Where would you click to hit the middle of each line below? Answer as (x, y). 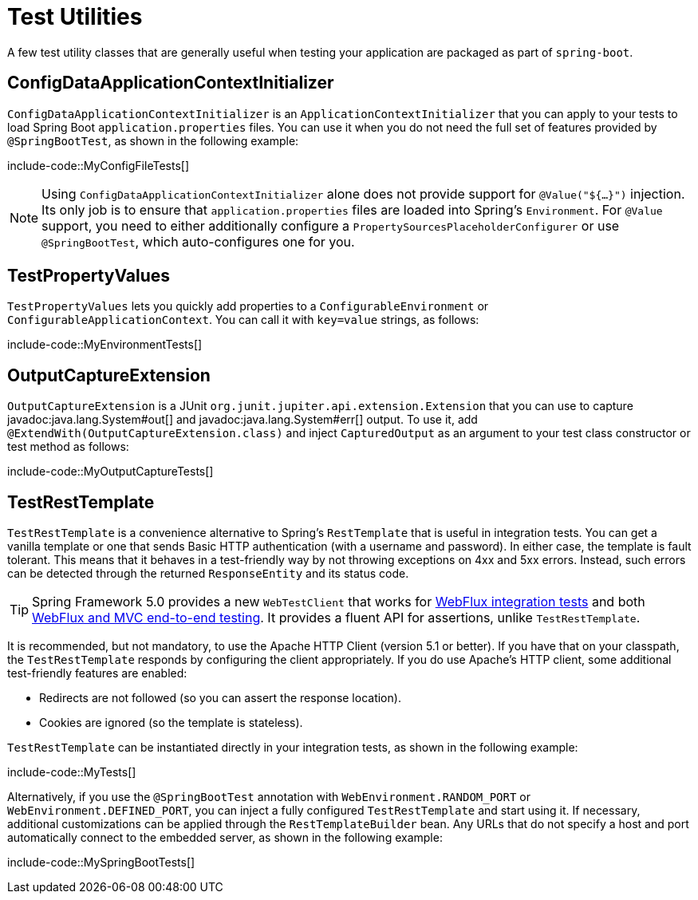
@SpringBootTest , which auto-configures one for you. (198, 241)
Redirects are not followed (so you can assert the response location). (220, 698)
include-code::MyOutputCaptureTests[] (110, 472)
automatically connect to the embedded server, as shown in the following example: (225, 838)
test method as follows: (68, 447)
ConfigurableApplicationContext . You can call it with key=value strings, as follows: (243, 320)
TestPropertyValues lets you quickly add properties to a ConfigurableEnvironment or (248, 306)
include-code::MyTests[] (72, 772)
